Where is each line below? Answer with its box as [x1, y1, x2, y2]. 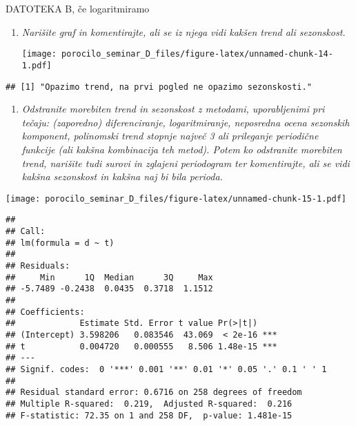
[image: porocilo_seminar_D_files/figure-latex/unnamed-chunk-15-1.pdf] [6, 193, 346, 204]
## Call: [6, 226, 46, 237]
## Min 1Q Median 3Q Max [6, 272, 213, 282]
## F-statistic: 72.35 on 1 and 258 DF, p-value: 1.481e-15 [6, 410, 293, 420]
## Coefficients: [6, 307, 85, 317]
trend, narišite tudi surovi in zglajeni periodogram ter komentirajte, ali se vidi [21, 155, 350, 170]
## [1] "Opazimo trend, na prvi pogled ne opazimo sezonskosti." [6, 81, 312, 92]
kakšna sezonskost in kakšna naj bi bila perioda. [21, 169, 223, 184]
